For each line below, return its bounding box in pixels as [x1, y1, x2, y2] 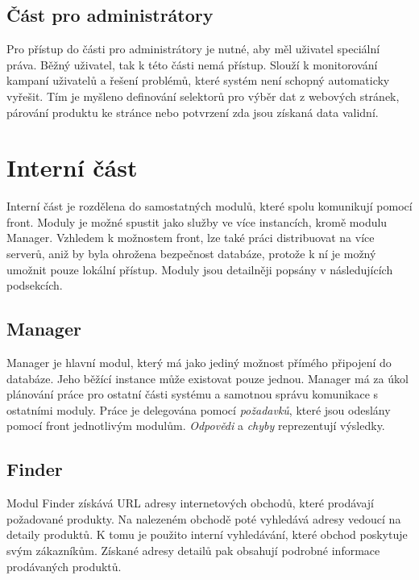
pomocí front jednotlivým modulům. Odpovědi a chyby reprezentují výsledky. [6, 417, 385, 434]
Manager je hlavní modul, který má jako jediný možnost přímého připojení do [6, 354, 392, 371]
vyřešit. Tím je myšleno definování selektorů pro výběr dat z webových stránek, [6, 87, 400, 104]
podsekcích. [6, 277, 63, 294]
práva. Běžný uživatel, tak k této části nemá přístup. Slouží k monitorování [6, 56, 378, 73]
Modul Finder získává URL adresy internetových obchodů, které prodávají [6, 494, 374, 511]
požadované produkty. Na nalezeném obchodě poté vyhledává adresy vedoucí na [6, 510, 401, 527]
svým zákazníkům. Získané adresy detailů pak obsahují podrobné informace [6, 542, 380, 559]
